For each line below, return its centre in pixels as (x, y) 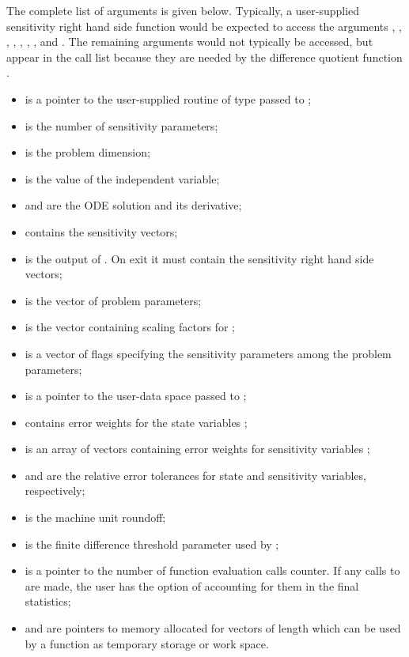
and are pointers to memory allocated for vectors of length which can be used (213, 628)
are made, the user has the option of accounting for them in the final (192, 585)
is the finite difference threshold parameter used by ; (152, 544)
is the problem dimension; (87, 152)
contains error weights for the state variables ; (136, 422)
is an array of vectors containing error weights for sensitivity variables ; (197, 449)
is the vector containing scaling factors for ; (130, 327)
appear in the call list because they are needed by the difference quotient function (204, 57)
